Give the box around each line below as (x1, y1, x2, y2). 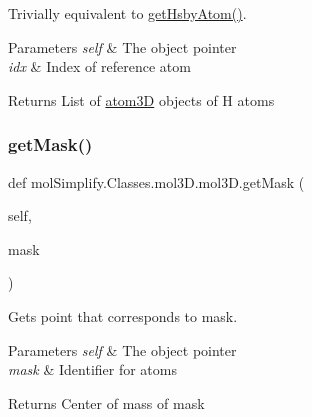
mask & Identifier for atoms (8, 359, 177, 380)
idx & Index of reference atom (8, 56, 191, 77)
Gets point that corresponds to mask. (8, 305, 238, 326)
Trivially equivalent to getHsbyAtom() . (8, 3, 247, 23)
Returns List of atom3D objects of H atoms (8, 89, 275, 110)
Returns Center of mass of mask (8, 392, 205, 413)
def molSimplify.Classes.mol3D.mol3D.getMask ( (8, 171, 305, 192)
